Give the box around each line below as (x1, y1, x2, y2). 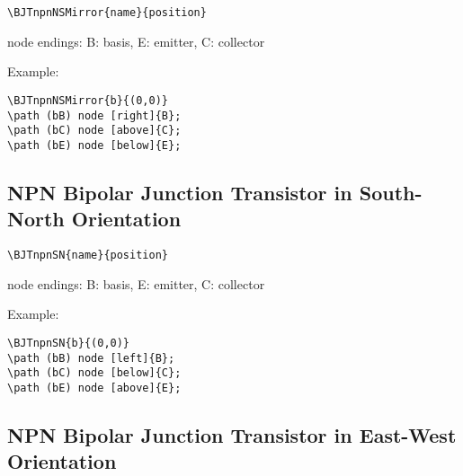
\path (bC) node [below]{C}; (7, 366, 182, 380)
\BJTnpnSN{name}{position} (7, 249, 168, 262)
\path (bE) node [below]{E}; (7, 138, 182, 152)
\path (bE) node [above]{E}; (7, 381, 182, 394)
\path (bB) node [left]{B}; (7, 351, 175, 365)
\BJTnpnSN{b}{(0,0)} (7, 336, 130, 349)
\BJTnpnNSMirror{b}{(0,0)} (7, 93, 168, 107)
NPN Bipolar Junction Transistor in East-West (7, 420, 457, 448)
